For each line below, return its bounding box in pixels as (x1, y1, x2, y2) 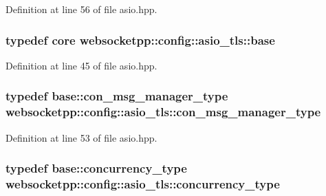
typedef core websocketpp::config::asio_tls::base (6, 31, 275, 48)
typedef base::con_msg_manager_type (6, 87, 228, 105)
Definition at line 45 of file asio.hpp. (6, 58, 157, 72)
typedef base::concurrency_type (6, 160, 187, 177)
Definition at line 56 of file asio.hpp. (6, 2, 157, 16)
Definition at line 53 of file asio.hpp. (6, 130, 157, 144)
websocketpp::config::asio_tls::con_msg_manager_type (6, 103, 321, 120)
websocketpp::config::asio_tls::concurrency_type (6, 175, 280, 192)
